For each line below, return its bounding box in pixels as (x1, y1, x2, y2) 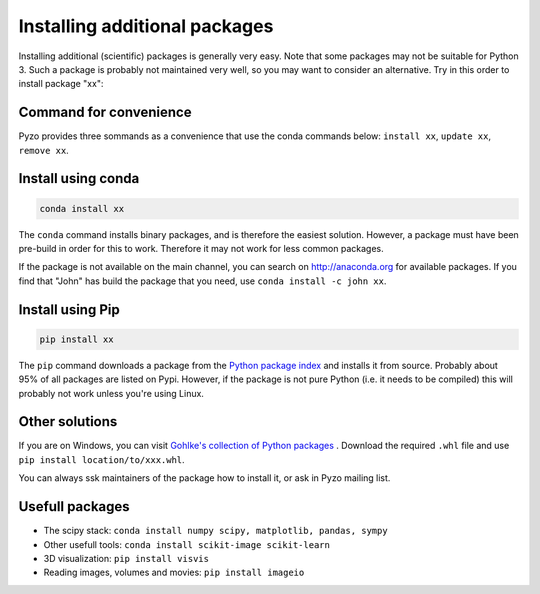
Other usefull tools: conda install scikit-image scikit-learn (43, 538, 330, 550)
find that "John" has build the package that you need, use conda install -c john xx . (18, 275, 387, 287)
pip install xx (39, 333, 114, 345)
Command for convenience (18, 104, 192, 121)
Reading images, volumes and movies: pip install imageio (43, 566, 305, 579)
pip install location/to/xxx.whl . (18, 453, 185, 465)
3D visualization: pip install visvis (43, 552, 210, 564)
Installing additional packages (18, 15, 274, 37)
